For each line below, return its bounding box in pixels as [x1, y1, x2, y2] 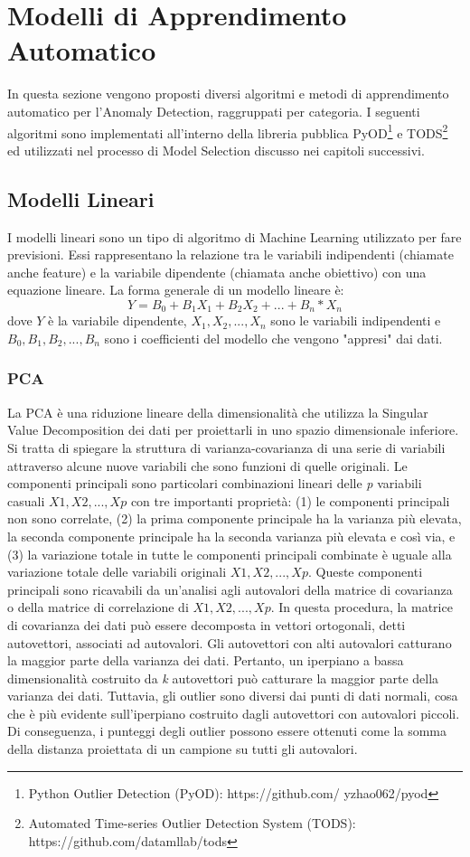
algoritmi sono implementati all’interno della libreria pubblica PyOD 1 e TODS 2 [7, 120, 448, 142]
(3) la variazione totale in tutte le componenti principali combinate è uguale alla [7, 544, 452, 563]
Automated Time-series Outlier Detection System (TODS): [28, 814, 356, 833]
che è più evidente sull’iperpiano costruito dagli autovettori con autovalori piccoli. [7, 703, 460, 722]
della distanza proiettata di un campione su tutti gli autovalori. [7, 739, 358, 758]
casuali [7, 491, 45, 510]
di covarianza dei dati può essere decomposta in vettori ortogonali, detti [7, 615, 406, 634]
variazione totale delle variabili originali [7, 562, 227, 581]
